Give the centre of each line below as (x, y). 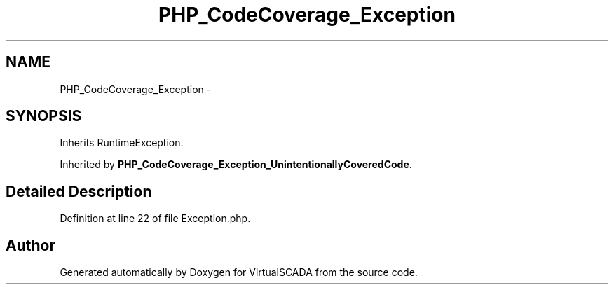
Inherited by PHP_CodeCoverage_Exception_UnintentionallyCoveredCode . (236, 165)
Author (30, 245)
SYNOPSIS (44, 116)
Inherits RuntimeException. (122, 143)
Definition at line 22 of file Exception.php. (155, 219)
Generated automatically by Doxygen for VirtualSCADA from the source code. (239, 272)
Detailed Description (79, 191)
